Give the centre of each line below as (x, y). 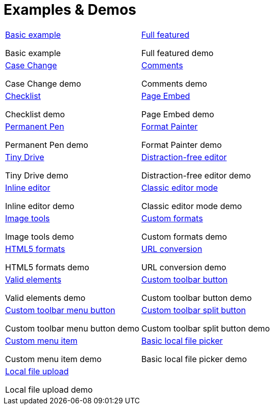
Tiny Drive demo (37, 175)
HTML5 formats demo (47, 267)
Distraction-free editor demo (196, 175)
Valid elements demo (45, 298)
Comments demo (174, 83)
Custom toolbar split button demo (206, 328)
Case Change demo (43, 83)
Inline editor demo (40, 206)
